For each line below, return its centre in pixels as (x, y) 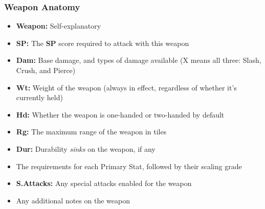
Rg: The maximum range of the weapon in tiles (91, 132)
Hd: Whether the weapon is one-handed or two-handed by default (120, 114)
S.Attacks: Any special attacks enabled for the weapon (104, 183)
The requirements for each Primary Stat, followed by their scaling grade (129, 166)
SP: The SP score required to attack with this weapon (103, 43)
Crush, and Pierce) (46, 70)
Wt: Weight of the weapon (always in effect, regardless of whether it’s (126, 87)
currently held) (39, 97)
